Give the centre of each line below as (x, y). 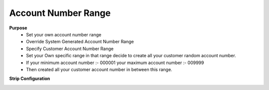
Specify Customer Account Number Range (70, 48)
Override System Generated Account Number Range (80, 42)
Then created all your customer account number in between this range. (99, 69)
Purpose (18, 28)
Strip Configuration (30, 79)
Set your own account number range (64, 34)
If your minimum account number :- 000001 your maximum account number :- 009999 (115, 63)
